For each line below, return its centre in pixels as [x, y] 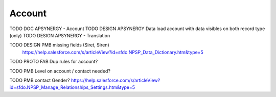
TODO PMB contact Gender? [40, 80]
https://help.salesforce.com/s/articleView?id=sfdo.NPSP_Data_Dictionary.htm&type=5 [113, 52]
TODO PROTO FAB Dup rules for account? [54, 62]
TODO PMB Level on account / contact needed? [60, 71]
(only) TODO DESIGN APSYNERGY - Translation [60, 35]
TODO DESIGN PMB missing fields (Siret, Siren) [59, 45]
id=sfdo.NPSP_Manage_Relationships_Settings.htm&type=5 [72, 87]
